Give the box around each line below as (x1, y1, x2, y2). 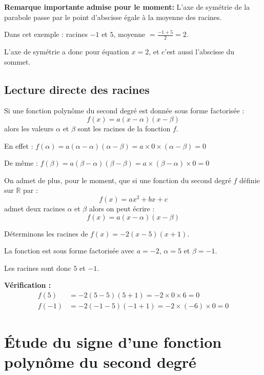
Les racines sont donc (4, 262, 71, 273)
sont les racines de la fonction (77, 123, 171, 133)
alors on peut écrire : (89, 203, 155, 214)
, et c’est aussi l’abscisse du (149, 46, 235, 57)
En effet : (4, 140, 33, 151)
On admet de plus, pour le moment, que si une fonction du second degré (4, 174, 231, 185)
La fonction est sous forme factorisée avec (4, 245, 135, 256)
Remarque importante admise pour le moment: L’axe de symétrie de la (4, 2, 250, 12)
